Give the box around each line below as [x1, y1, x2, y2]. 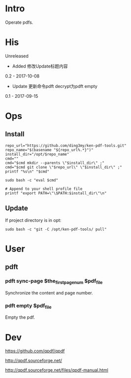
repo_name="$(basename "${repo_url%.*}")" [5, 147, 94, 152]
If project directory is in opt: [5, 217, 62, 223]
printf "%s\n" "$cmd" [5, 169, 50, 174]
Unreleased [5, 53, 29, 59]
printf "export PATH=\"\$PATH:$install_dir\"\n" [5, 191, 107, 196]
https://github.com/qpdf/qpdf [5, 348, 65, 354]
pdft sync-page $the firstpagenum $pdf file [5, 278, 103, 286]
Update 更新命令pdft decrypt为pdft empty [12, 83, 98, 89]
